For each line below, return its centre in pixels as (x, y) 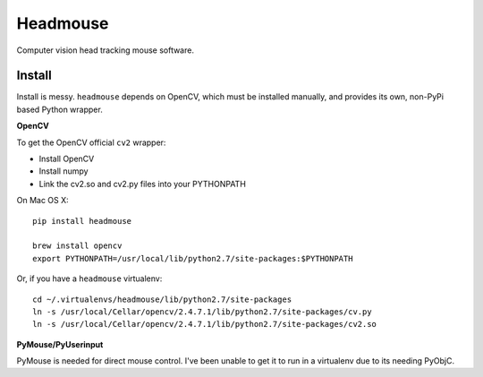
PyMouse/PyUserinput (60, 344)
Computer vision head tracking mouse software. (105, 50)
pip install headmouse (82, 221)
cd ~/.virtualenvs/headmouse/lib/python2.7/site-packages (162, 299)
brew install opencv (77, 246)
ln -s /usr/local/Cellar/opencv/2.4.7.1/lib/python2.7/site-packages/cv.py (202, 312)
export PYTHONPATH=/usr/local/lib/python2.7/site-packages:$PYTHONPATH (193, 258)
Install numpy (64, 171)
